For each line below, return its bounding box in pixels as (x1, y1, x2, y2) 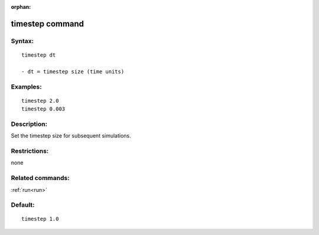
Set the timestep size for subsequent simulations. (11, 132, 131, 139)
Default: (11, 201, 35, 209)
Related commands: (11, 174, 70, 182)
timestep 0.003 (21, 106, 66, 112)
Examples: (11, 83, 42, 91)
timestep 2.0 (21, 97, 59, 104)
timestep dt (21, 51, 56, 58)
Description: (11, 120, 47, 128)
